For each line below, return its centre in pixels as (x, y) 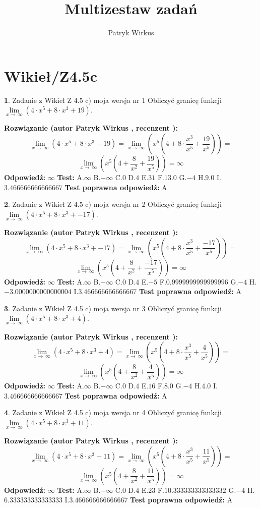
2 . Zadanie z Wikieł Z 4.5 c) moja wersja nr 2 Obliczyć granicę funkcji (113, 204)
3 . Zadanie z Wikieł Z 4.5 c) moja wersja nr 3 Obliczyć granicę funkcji (113, 308)
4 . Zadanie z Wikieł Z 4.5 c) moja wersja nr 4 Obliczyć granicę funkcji (113, 412)
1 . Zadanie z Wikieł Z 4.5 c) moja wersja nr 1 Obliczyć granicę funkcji (113, 100)
